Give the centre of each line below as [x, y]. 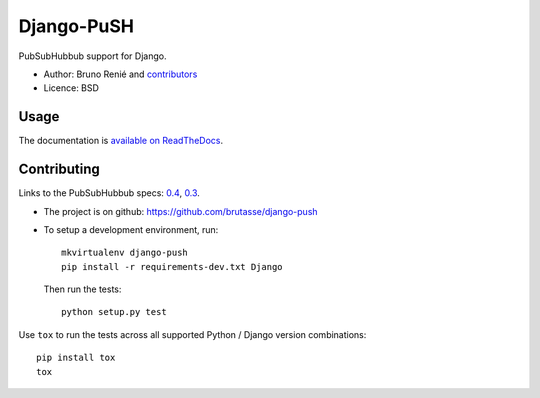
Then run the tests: [82, 289]
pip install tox [76, 358]
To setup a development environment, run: [131, 229]
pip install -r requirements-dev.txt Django [172, 266]
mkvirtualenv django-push [125, 253]
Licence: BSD [71, 88]
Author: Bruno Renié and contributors [120, 74]
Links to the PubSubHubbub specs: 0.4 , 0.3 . [109, 193]
